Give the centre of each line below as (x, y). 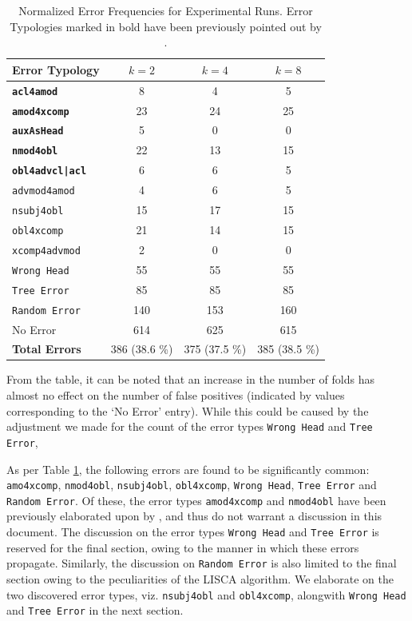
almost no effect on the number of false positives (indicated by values (176, 395)
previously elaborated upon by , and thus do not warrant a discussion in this (194, 516)
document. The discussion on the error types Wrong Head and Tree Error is (193, 532)
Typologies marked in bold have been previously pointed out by (166, 26)
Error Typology (56, 69)
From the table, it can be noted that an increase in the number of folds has (190, 379)
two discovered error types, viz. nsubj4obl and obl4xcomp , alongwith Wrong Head (206, 594)
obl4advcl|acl (50, 171)
